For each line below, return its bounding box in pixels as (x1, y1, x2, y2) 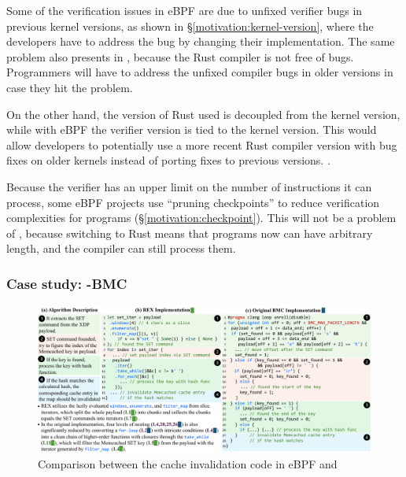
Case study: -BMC (6, 273, 127, 293)
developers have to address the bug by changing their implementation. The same (6, 33, 395, 50)
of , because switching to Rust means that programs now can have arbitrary (6, 224, 373, 241)
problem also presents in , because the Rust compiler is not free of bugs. (6, 48, 354, 65)
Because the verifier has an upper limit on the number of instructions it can (6, 178, 372, 194)
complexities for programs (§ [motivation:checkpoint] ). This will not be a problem (6, 209, 397, 226)
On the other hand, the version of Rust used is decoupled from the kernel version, (6, 105, 400, 122)
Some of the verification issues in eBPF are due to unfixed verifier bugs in (6, 2, 363, 18)
